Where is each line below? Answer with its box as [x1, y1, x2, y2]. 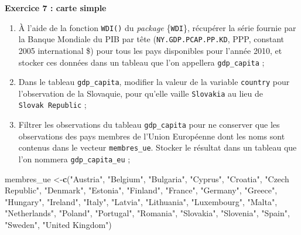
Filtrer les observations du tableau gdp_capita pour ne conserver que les [18, 118, 280, 131]
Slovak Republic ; [18, 98, 87, 111]
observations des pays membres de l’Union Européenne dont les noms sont [18, 130, 285, 142]
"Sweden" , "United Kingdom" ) [5, 219, 112, 231]
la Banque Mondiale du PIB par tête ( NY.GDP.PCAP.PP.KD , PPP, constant [18, 33, 284, 45]
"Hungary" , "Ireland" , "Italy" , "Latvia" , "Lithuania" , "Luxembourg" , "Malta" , [5, 195, 278, 207]
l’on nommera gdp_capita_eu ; [18, 153, 131, 165]
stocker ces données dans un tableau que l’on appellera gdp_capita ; [18, 56, 265, 68]
